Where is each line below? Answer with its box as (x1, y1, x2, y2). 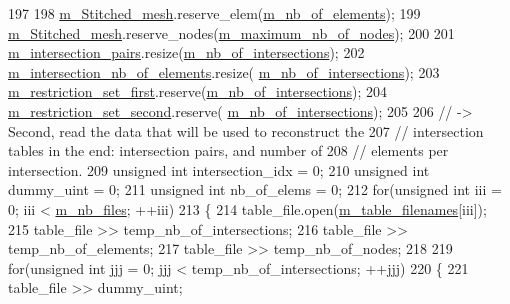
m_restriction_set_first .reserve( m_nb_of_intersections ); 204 (8, 81, 388, 102)
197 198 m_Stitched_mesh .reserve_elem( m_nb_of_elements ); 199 (8, 3, 421, 23)
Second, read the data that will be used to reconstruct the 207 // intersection (8, 120, 484, 141)
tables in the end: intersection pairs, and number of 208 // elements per (8, 140, 449, 161)
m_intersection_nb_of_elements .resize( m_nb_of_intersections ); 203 (8, 61, 440, 82)
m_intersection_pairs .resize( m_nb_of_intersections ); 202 (8, 42, 365, 63)
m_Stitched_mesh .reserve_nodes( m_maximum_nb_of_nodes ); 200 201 (8, 22, 455, 43)
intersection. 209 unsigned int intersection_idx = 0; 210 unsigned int (8, 159, 430, 180)
